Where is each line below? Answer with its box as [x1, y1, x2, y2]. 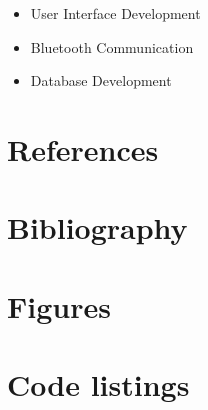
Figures [7, 285, 111, 326]
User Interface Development [30, 3, 201, 23]
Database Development [30, 70, 172, 91]
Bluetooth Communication [30, 36, 194, 57]
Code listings [7, 364, 190, 405]
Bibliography [7, 207, 188, 248]
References [7, 128, 159, 169]
